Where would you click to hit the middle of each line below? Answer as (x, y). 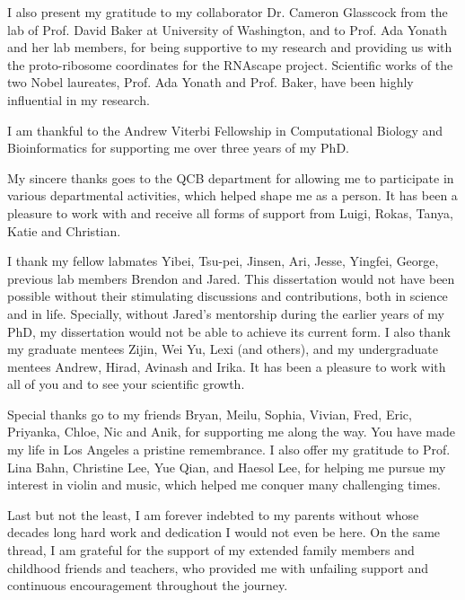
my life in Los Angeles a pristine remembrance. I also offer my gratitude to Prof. (229, 450)
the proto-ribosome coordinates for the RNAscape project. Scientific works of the (230, 64)
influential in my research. (79, 99)
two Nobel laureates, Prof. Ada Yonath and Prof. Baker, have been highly (211, 82)
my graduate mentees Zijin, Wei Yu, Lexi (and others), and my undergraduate (223, 349)
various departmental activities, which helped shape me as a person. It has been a (232, 195)
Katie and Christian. (64, 230)
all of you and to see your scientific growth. (126, 384)
